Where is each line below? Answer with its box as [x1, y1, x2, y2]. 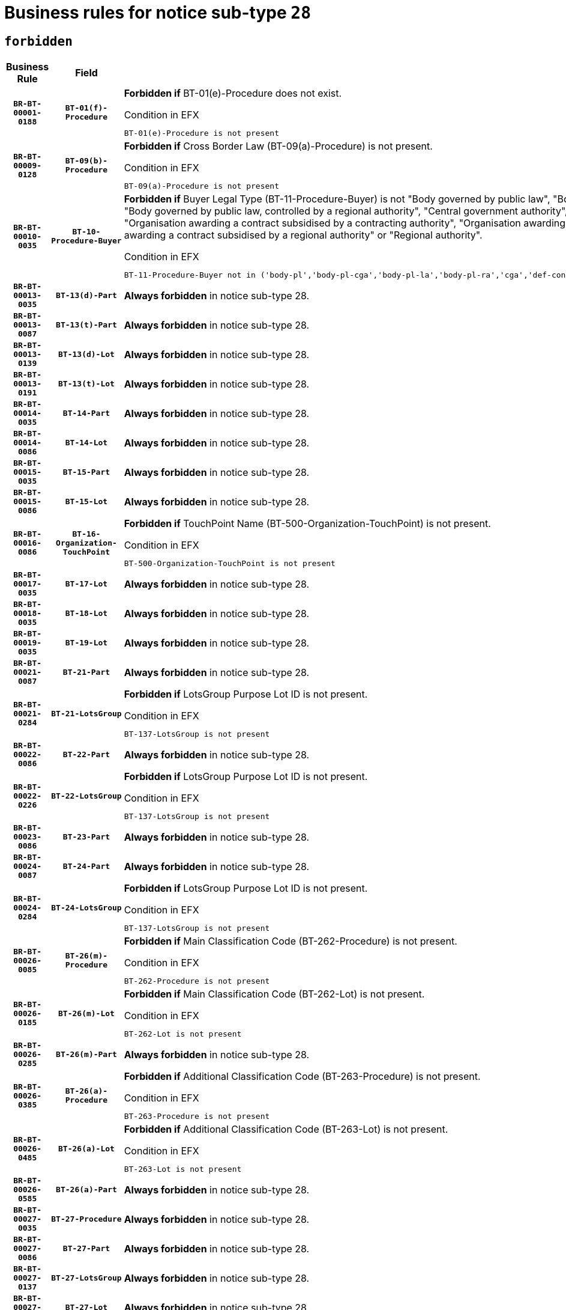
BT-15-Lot [65, 497, 108, 507]
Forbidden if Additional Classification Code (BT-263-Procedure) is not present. [124, 1070, 481, 1083]
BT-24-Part [62, 862, 110, 871]
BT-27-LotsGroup [51, 1273, 122, 1283]
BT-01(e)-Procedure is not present [124, 129, 279, 138]
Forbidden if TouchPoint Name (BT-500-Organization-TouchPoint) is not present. [124, 517, 491, 530]
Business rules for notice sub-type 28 [4, 2, 311, 23]
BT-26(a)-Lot [58, 1144, 115, 1153]
